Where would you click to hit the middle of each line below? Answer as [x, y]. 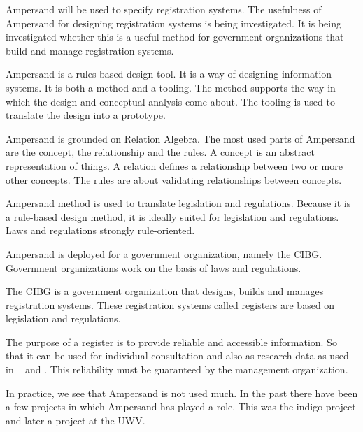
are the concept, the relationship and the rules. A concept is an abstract [160, 152]
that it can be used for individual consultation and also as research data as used [177, 355]
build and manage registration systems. [90, 50]
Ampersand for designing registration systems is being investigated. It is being [173, 23]
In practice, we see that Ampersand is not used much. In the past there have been [182, 393]
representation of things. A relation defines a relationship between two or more [174, 165]
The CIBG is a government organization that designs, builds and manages [165, 291]
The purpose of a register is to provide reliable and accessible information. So [171, 341]
